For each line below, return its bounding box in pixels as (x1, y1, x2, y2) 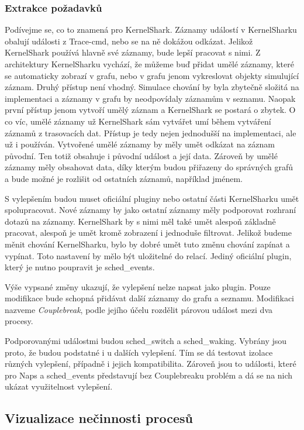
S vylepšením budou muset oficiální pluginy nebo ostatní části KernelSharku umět (5, 192, 299, 204)
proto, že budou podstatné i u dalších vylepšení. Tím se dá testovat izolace (5, 346, 273, 358)
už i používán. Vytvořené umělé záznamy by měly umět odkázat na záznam (5, 138, 275, 150)
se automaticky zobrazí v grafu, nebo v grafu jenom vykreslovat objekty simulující (5, 69, 299, 81)
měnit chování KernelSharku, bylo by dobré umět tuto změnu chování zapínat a (5, 238, 290, 250)
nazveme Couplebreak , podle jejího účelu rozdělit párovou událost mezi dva (5, 303, 272, 315)
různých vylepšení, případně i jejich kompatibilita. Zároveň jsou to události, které (5, 357, 296, 370)
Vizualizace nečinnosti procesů (5, 409, 193, 427)
